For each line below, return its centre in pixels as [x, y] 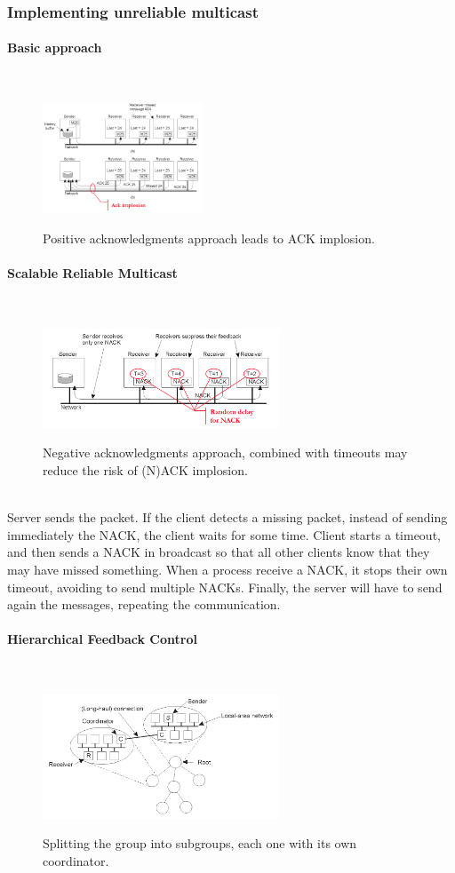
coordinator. [76, 860]
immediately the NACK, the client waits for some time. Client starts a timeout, [224, 534]
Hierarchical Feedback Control [102, 639]
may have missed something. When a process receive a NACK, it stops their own [227, 570]
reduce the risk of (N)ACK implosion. [145, 470]
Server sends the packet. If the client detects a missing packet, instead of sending [227, 517]
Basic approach [55, 48]
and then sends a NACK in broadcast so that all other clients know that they [219, 552]
